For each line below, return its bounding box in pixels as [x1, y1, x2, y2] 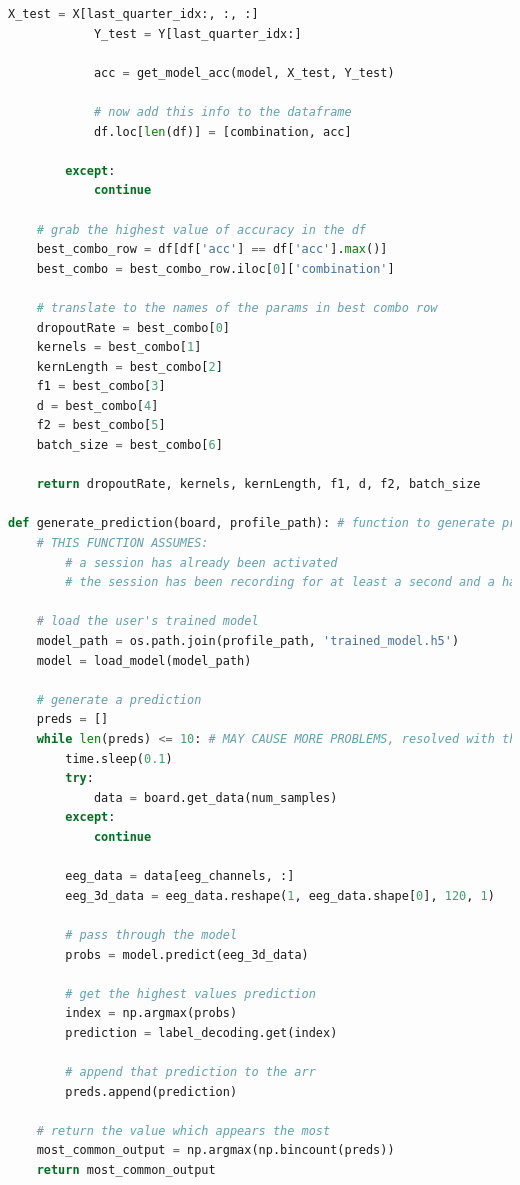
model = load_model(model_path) [36, 653, 252, 668]
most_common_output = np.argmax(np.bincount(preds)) [36, 1143, 395, 1158]
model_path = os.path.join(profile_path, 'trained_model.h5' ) [36, 634, 460, 648]
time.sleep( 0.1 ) [65, 751, 173, 766]
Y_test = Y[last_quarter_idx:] [93, 26, 302, 41]
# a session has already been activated [65, 555, 338, 570]
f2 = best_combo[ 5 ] [36, 418, 166, 433]
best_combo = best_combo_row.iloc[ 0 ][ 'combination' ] [36, 261, 395, 276]
